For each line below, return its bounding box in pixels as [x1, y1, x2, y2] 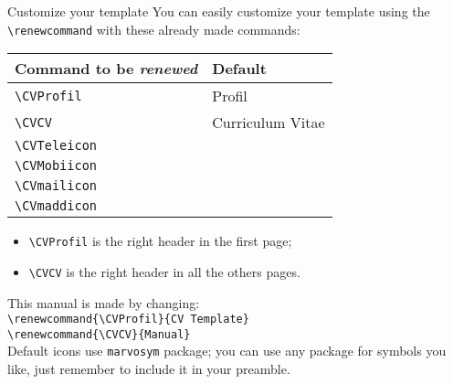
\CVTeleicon [15, 138, 98, 154]
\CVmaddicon [15, 198, 98, 214]
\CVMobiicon [15, 158, 98, 174]
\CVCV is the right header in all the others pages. [28, 261, 300, 281]
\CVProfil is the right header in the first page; [28, 231, 292, 251]
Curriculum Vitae [212, 112, 325, 133]
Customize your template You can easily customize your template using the [7, 2, 430, 20]
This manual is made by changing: [7, 293, 200, 312]
